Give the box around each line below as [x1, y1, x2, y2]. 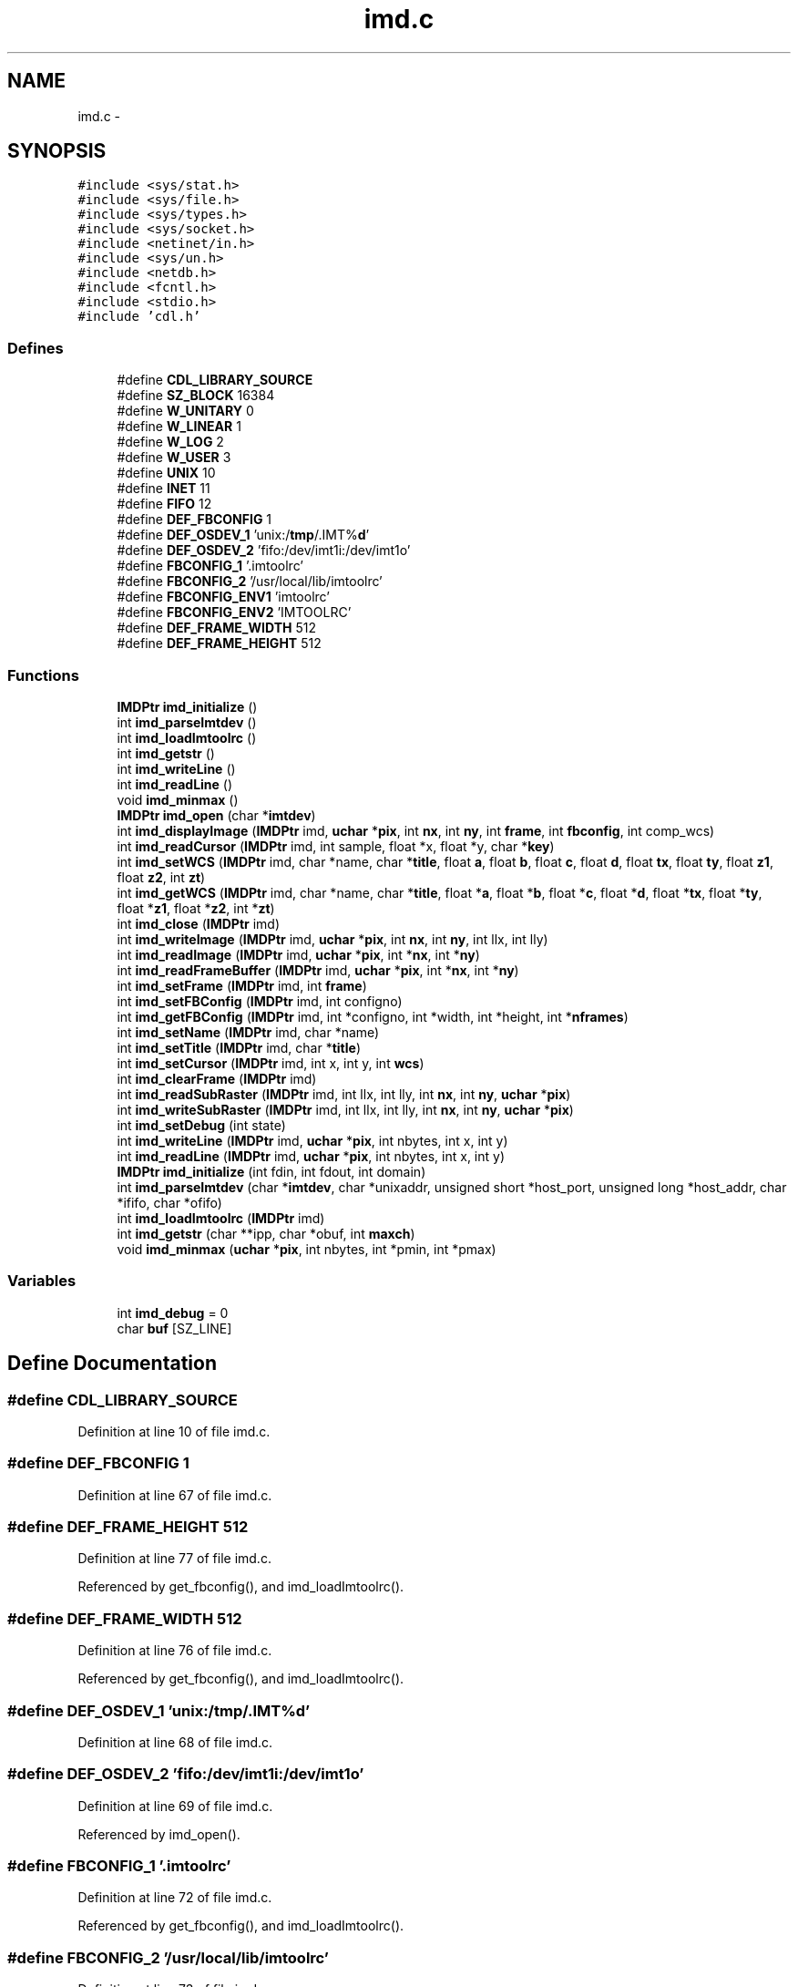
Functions [7, 665, 79, 685]
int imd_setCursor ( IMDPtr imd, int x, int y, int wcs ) [117, 1055, 425, 1071]
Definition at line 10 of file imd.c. [77, 1423, 271, 1439]
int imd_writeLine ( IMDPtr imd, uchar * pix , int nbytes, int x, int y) [117, 1132, 508, 1148]
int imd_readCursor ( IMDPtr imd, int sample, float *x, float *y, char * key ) [117, 838, 555, 854]
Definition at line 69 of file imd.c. [77, 1797, 273, 1814]
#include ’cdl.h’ [77, 309, 201, 324]
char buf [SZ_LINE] [117, 1320, 232, 1336]
